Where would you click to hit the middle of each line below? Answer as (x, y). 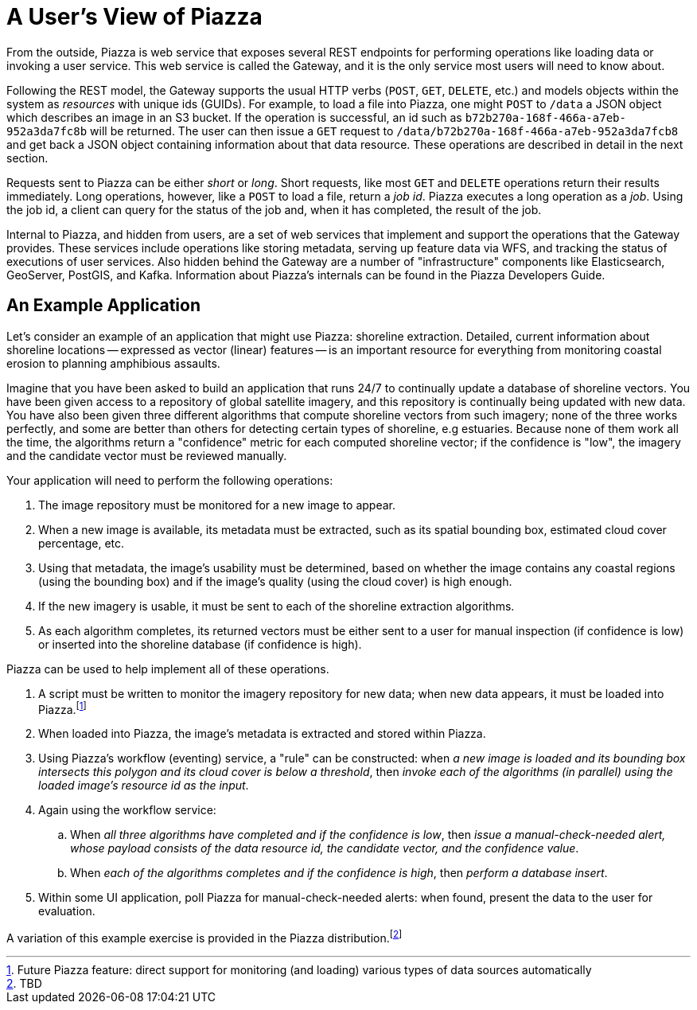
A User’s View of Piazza (134, 17)
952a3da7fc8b (47, 131)
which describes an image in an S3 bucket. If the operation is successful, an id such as (234, 117)
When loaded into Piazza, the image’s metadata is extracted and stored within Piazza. (262, 734)
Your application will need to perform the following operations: (170, 480)
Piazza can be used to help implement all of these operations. (168, 669)
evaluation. (67, 911)
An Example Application (104, 306)
